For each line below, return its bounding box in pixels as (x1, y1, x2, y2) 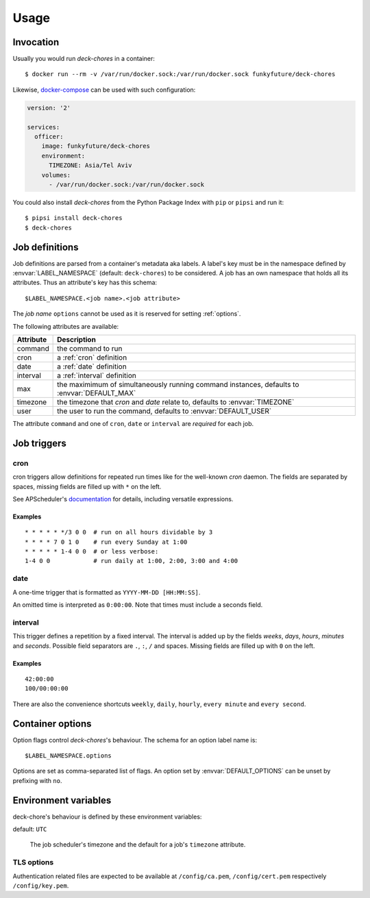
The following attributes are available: (12, 322, 119, 330)
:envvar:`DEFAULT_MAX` (57, 388, 136, 397)
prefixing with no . (12, 776, 62, 784)
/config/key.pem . (12, 882, 69, 890)
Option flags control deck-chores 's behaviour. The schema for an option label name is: (12, 736, 257, 744)
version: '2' (27, 103, 71, 112)
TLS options (12, 858, 54, 867)
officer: (34, 133, 64, 140)
